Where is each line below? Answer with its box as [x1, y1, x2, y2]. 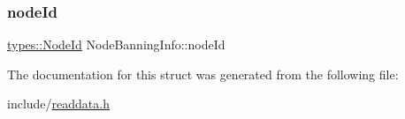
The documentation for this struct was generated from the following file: [7, 64, 399, 83]
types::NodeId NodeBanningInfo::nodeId [7, 35, 225, 54]
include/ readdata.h [7, 94, 110, 113]
